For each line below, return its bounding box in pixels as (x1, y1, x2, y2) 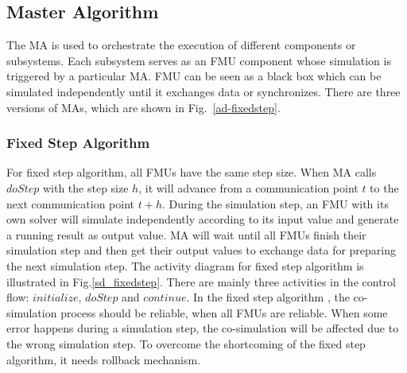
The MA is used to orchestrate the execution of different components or (6, 37, 356, 53)
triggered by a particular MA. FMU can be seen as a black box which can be (6, 68, 382, 84)
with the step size (42, 179, 129, 196)
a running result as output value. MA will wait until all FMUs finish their (6, 226, 366, 243)
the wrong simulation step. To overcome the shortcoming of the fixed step (6, 335, 366, 352)
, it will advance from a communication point (138, 179, 359, 196)
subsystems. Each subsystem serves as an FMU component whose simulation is (6, 52, 391, 68)
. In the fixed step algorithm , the (186, 289, 350, 305)
